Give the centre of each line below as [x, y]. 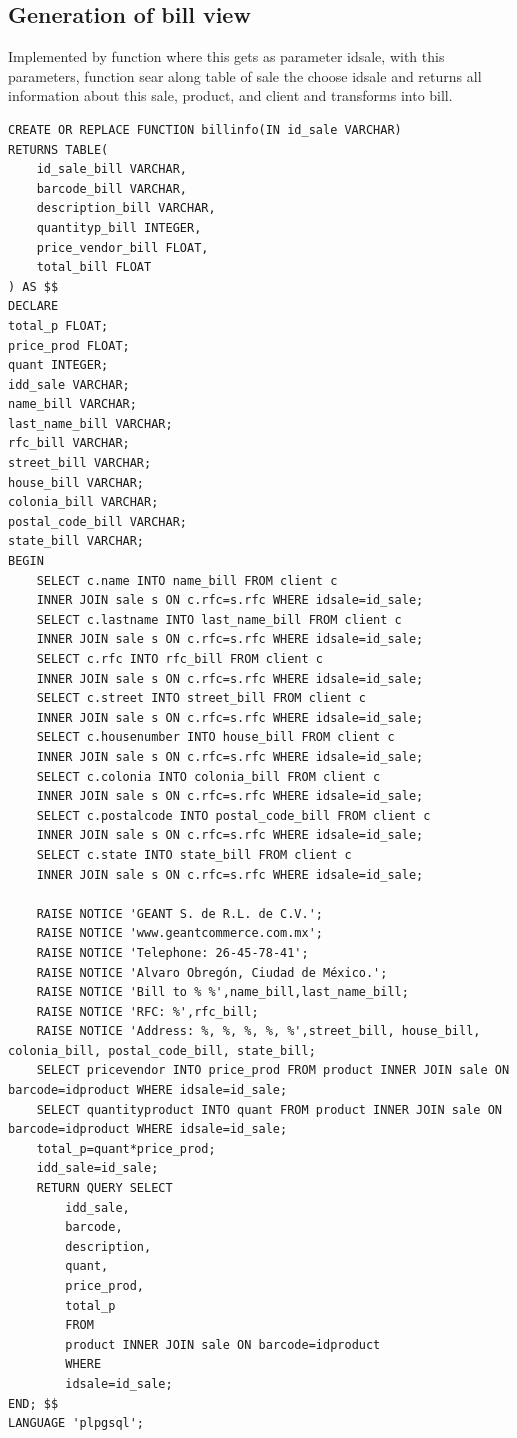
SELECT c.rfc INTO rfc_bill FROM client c [179, 659]
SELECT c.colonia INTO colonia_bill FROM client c [208, 776]
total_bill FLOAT [94, 267]
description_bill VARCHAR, [126, 208]
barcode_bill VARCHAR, [111, 188]
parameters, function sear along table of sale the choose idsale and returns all [245, 75]
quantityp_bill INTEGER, [119, 227]
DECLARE [33, 306]
